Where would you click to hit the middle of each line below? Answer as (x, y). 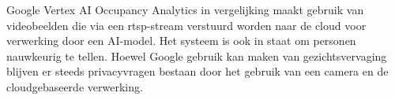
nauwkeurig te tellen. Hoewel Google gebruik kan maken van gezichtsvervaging (197, 56)
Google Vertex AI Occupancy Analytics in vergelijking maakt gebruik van (185, 9)
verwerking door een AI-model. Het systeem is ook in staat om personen (181, 41)
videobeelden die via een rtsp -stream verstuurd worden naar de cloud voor (186, 25)
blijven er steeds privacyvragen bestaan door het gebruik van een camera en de (197, 71)
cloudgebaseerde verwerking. (75, 86)
